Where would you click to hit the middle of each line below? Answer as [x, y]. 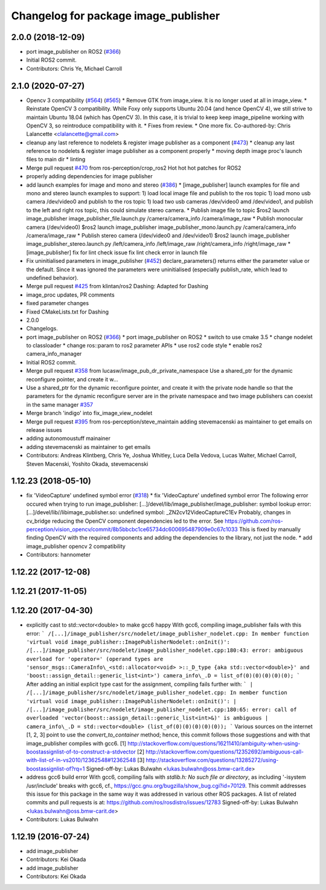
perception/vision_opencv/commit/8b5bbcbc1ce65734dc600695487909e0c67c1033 [132, 529]
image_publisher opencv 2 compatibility [76, 546]
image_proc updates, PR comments [70, 295]
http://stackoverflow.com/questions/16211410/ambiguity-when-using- [214, 743]
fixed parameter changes [58, 303]
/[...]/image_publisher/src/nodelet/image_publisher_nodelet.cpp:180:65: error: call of [161, 710]
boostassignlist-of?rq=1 [56, 769]
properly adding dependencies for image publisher [90, 176]
